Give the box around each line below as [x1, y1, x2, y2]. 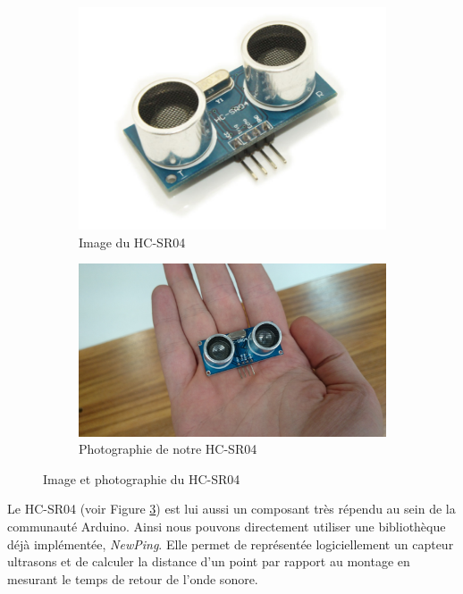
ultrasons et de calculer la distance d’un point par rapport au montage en [7, 552, 410, 571]
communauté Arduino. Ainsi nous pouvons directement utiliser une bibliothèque [7, 517, 446, 535]
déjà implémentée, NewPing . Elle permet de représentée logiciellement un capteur [7, 534, 454, 553]
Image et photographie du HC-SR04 [43, 469, 240, 488]
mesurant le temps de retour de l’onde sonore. [7, 569, 258, 588]
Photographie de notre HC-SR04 [79, 439, 257, 458]
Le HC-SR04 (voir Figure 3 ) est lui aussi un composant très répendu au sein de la [7, 499, 456, 518]
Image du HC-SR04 [79, 232, 186, 251]
